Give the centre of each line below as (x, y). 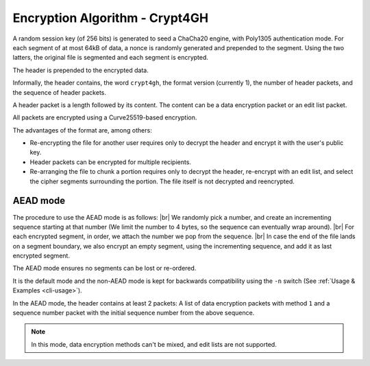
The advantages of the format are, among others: (82, 130)
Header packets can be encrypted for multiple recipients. (111, 162)
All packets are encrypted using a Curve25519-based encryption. (105, 117)
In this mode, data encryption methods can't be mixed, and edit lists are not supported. (154, 344)
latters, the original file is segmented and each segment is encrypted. (111, 58)
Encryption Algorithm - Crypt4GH (111, 18)
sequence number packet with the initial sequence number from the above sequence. (134, 313)
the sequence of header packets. (59, 92)
